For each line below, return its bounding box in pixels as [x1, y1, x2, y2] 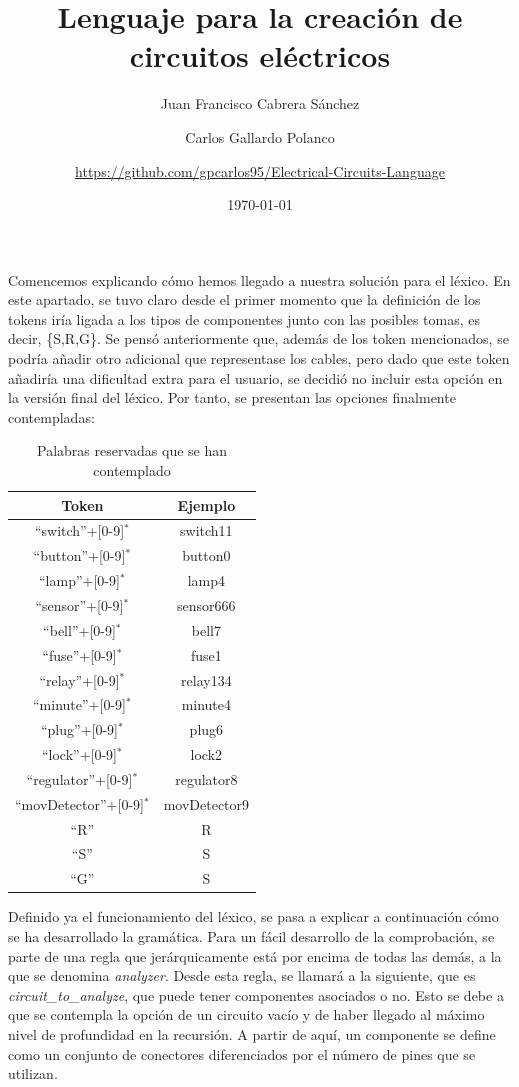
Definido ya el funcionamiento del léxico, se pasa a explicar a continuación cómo [8, 906, 499, 927]
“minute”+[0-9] [33, 694, 126, 715]
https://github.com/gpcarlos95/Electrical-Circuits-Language [75, 160, 445, 181]
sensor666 [177, 595, 236, 615]
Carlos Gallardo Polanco [185, 126, 335, 147]
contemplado [93, 460, 171, 481]
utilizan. [8, 1063, 58, 1084]
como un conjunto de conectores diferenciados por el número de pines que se [8, 1043, 476, 1064]
